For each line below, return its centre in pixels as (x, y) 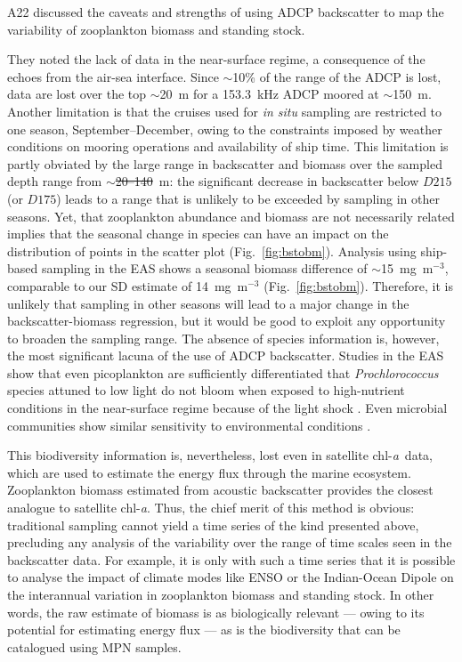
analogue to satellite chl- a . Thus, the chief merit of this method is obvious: (211, 508)
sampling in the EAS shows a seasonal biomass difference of (204, 268)
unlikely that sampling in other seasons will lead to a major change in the (208, 303)
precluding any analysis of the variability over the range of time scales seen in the (230, 542)
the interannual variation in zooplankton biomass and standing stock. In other (221, 594)
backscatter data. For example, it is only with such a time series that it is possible (231, 559)
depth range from (55, 181)
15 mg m (407, 268)
